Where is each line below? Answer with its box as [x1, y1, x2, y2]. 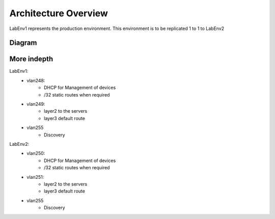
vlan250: [26, 150, 45, 157]
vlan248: [26, 77, 45, 83]
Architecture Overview [9, 8, 108, 19]
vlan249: [26, 101, 45, 107]
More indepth [9, 55, 53, 64]
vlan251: [26, 174, 44, 180]
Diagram [9, 39, 37, 47]
